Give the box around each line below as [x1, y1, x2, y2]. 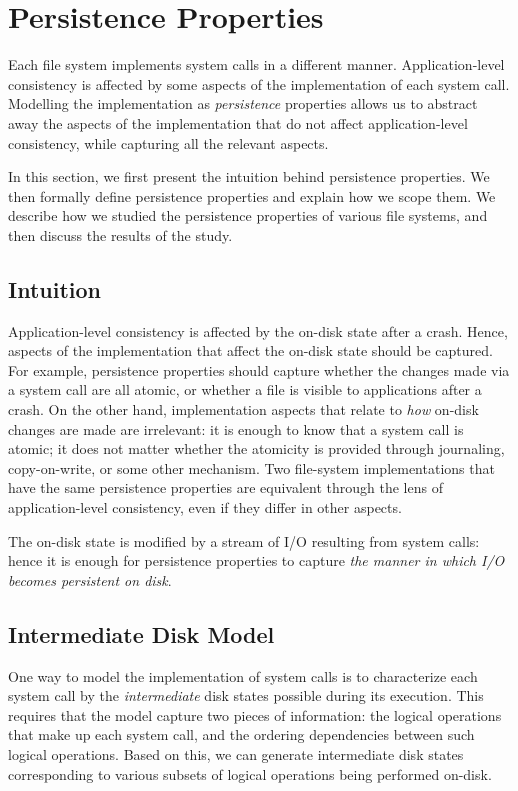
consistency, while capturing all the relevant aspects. [8, 132, 329, 153]
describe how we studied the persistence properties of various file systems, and [8, 205, 488, 226]
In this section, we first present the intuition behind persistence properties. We [8, 166, 490, 187]
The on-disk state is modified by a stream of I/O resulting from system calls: [8, 530, 480, 551]
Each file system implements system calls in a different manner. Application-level [8, 54, 505, 75]
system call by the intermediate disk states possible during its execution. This [8, 685, 484, 706]
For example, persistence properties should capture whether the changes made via [8, 359, 510, 380]
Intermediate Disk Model [8, 618, 275, 649]
